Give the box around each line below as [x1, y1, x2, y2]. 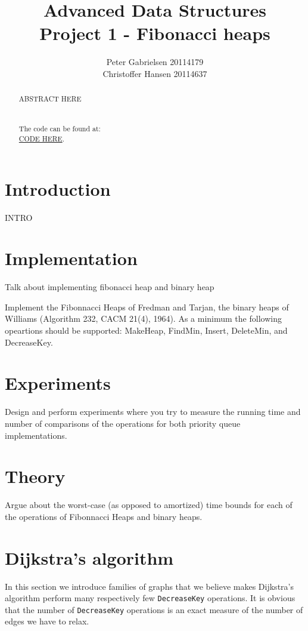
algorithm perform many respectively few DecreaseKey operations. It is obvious [5, 592, 295, 604]
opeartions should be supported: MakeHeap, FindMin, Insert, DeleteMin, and [5, 324, 288, 337]
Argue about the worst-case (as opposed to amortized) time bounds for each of [5, 498, 293, 511]
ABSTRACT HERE [18, 94, 82, 104]
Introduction [5, 176, 111, 201]
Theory [5, 464, 66, 488]
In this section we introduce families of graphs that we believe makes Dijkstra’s [5, 580, 294, 592]
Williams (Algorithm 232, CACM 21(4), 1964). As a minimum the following [5, 312, 282, 325]
